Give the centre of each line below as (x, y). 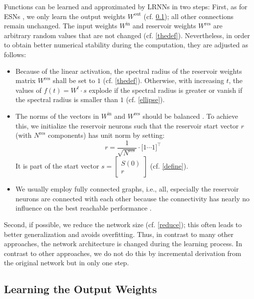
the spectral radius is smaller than (67, 99)
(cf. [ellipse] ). (145, 99)
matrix (25, 80)
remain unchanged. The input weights (61, 26)
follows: (15, 54)
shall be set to (74, 80)
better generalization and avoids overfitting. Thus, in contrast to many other (119, 234)
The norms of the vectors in (57, 116)
